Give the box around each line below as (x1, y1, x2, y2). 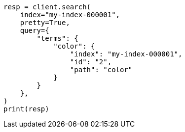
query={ (20, 26, 49, 34)
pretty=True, (20, 19, 70, 26)
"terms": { (37, 34, 78, 42)
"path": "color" (70, 66, 133, 74)
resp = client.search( (3, 3, 91, 11)
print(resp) (3, 105, 49, 113)
